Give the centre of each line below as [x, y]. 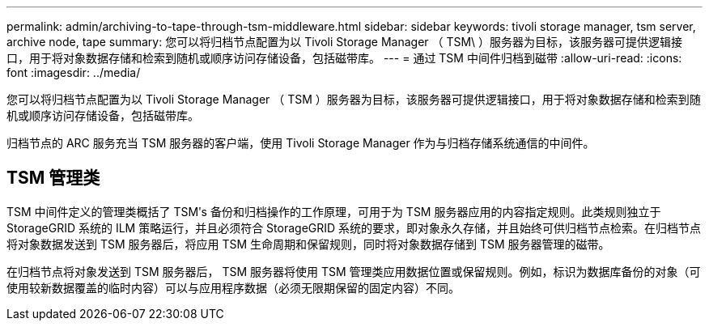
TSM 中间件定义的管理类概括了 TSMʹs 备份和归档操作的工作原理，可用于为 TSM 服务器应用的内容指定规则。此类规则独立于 [334, 211]
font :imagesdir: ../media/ [74, 72]
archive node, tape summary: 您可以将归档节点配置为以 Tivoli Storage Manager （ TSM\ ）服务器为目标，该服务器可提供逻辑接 [345, 42]
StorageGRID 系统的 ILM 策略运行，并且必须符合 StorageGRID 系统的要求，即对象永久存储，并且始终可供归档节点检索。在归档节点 [354, 227]
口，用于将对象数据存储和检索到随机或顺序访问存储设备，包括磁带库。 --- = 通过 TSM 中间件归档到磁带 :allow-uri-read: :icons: [344, 58]
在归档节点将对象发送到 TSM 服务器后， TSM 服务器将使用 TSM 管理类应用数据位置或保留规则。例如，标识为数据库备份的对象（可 [354, 271]
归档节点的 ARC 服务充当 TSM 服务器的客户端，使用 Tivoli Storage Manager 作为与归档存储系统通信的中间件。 [301, 143]
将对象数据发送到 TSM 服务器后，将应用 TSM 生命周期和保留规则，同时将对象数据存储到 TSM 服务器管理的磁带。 [308, 244]
